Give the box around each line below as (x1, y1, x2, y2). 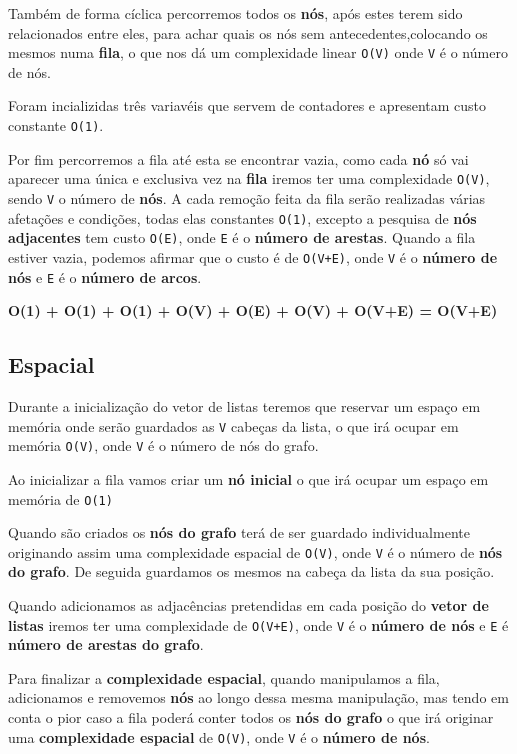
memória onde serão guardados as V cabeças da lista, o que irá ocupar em (8, 415, 459, 436)
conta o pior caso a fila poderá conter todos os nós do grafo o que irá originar (8, 707, 494, 728)
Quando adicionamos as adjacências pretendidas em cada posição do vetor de (8, 595, 489, 616)
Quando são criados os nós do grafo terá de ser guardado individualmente (8, 522, 470, 543)
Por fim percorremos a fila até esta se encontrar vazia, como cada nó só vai (8, 148, 469, 169)
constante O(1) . (8, 115, 104, 136)
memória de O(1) (8, 488, 113, 509)
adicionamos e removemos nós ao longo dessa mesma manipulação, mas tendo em (8, 687, 509, 708)
